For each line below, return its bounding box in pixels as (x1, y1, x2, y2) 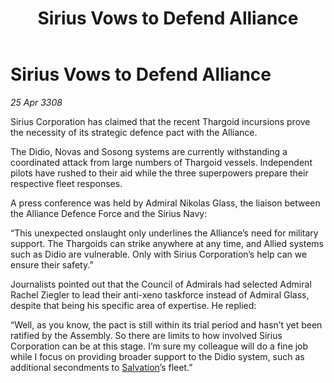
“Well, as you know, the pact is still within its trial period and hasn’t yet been (10, 318, 323, 331)
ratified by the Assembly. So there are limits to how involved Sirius (10, 329, 283, 341)
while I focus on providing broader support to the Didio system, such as (10, 350, 305, 362)
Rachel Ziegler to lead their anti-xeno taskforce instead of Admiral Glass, (10, 288, 310, 301)
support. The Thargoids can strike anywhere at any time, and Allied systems (10, 237, 324, 249)
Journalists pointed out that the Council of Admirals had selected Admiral (10, 278, 312, 290)
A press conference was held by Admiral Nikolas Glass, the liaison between (10, 197, 321, 209)
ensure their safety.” (10, 258, 94, 271)
